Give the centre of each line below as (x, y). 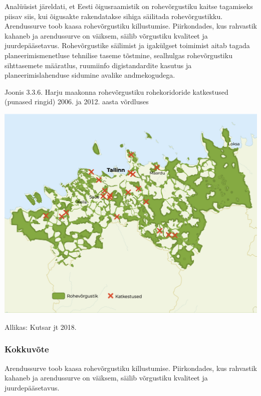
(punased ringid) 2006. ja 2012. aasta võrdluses (77, 102)
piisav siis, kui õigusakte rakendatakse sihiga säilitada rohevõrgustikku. (114, 16)
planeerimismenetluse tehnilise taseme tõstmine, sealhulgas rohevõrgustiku (118, 55)
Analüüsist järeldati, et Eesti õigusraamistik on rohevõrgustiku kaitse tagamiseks (129, 6)
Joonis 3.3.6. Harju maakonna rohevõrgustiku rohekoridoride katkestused (116, 91)
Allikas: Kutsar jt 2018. (41, 327)
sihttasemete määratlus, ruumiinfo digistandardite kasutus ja (98, 65)
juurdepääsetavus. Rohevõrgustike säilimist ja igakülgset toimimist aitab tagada (127, 45)
